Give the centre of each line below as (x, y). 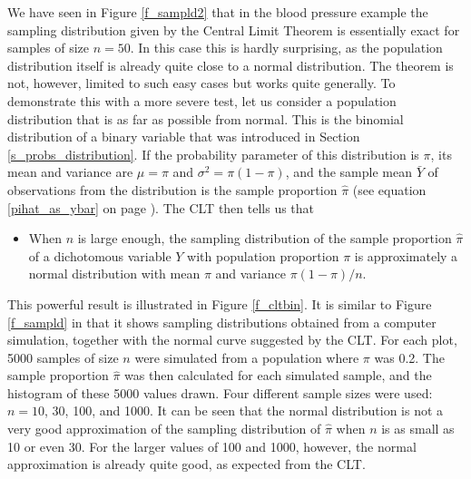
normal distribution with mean (114, 274)
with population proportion (263, 255)
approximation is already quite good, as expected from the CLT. (186, 464)
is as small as (418, 429)
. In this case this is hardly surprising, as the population (286, 48)
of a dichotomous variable (100, 255)
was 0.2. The (409, 357)
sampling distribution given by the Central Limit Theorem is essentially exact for (234, 29)
